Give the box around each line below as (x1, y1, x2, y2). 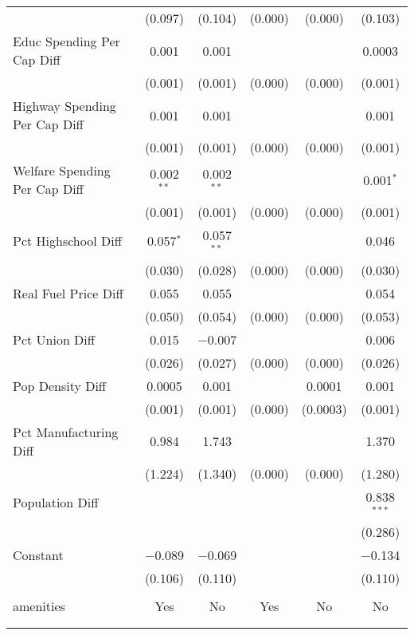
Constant (13, 545, 64, 564)
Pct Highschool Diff (13, 231, 122, 250)
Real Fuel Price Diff (13, 283, 123, 302)
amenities (13, 596, 65, 615)
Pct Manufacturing (13, 422, 119, 441)
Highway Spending (13, 97, 116, 115)
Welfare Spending (13, 161, 111, 179)
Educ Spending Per (13, 32, 120, 50)
